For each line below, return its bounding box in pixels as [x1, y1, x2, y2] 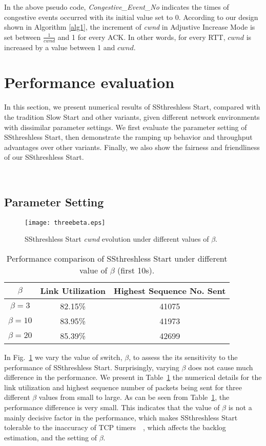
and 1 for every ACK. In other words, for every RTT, [57, 31, 226, 42]
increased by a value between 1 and [4, 41, 115, 52]
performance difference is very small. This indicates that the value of [4, 401, 220, 412]
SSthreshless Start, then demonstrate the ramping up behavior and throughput [4, 132, 253, 142]
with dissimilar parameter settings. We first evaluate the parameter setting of [4, 121, 247, 132]
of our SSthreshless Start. [4, 152, 84, 162]
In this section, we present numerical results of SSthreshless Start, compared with [4, 101, 260, 112]
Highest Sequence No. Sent [114, 284, 226, 296]
